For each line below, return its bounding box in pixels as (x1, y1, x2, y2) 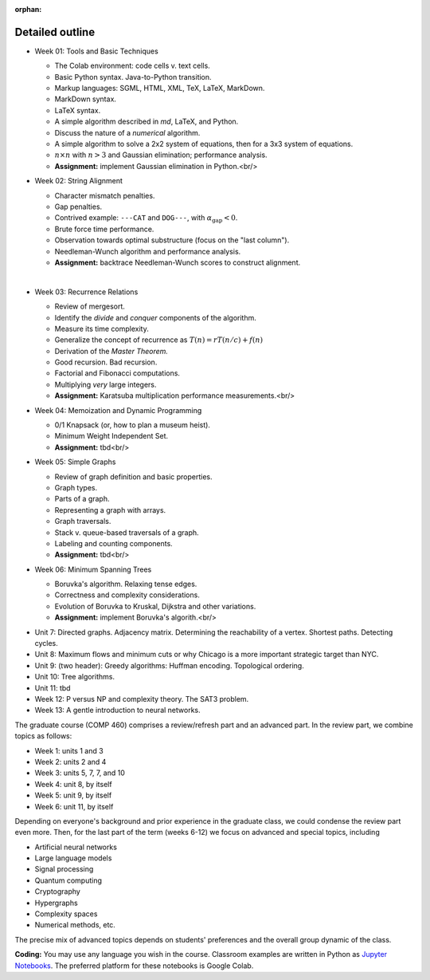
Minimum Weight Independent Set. (54, 431, 169, 441)
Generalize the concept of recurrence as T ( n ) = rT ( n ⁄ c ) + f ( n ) (54, 335, 264, 344)
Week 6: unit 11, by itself (34, 801, 114, 811)
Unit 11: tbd (34, 683, 71, 693)
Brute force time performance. (54, 224, 154, 234)
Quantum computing (34, 876, 103, 885)
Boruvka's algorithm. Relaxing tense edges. (54, 579, 197, 589)
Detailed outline (14, 25, 96, 39)
